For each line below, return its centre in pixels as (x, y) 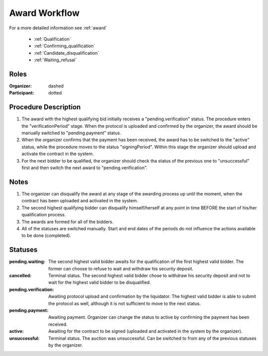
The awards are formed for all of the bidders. (67, 222)
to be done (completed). (46, 236)
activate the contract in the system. (58, 154)
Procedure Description (45, 107)
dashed (56, 86)
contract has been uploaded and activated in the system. (80, 201)
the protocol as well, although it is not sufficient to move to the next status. (125, 303)
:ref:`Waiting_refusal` (55, 60)
